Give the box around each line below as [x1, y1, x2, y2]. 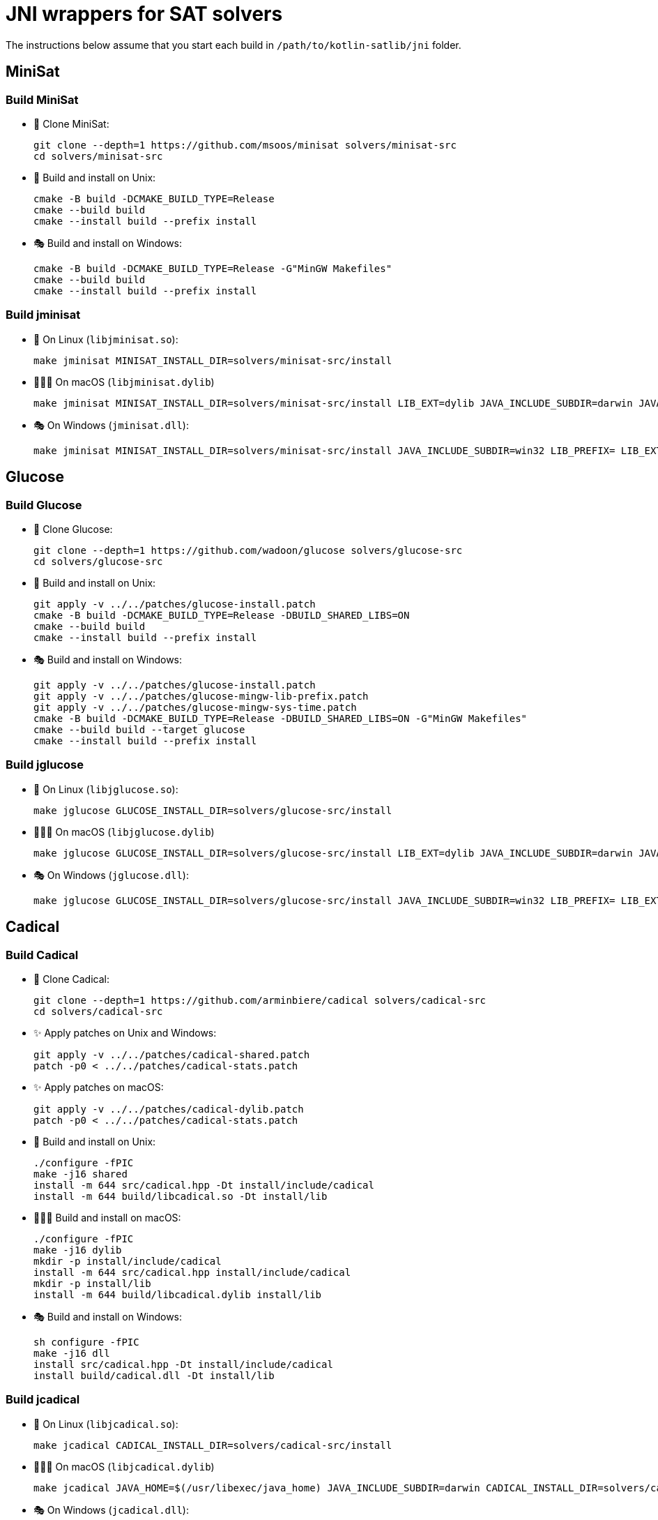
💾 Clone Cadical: [33, 972, 109, 985]
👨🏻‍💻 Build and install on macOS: [33, 1211, 181, 1224]
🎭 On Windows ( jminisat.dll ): [33, 419, 189, 431]
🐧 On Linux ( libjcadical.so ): [33, 1417, 178, 1430]
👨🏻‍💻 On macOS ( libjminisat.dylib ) [33, 375, 215, 388]
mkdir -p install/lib [33, 1277, 151, 1289]
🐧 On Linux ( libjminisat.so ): [33, 333, 178, 345]
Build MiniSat [6, 92, 79, 107]
